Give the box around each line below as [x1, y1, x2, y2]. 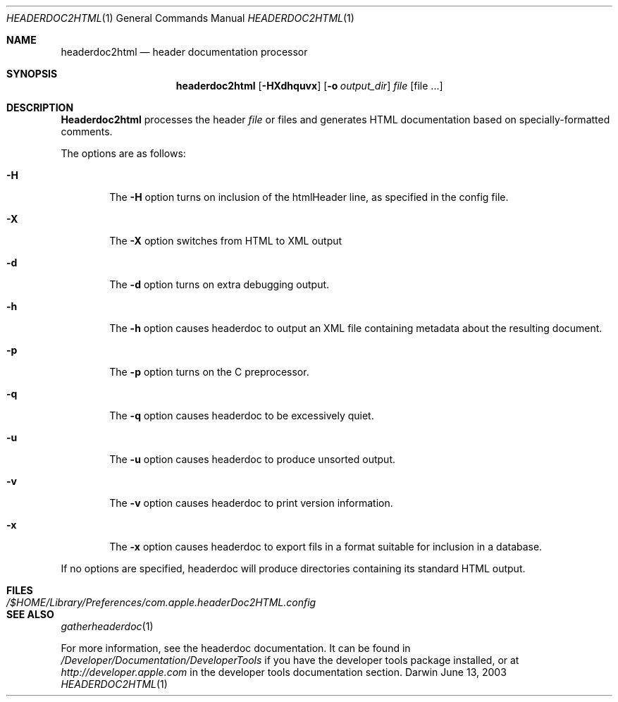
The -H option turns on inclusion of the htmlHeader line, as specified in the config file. [109, 191, 509, 203]
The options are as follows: [61, 147, 186, 159]
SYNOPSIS [6, 68, 58, 80]
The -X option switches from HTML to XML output [109, 235, 342, 247]
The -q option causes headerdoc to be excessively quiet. [109, 409, 374, 421]
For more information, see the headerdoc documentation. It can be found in [61, 642, 411, 654]
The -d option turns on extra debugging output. [109, 278, 330, 290]
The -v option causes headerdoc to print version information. [109, 497, 393, 509]
